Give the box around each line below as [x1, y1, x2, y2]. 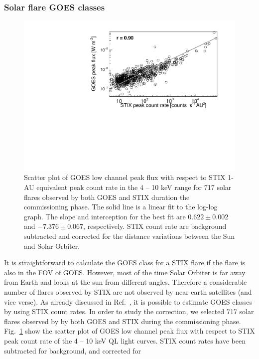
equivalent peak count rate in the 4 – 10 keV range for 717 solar [36, 182, 232, 192]
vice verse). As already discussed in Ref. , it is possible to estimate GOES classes [4, 296, 253, 307]
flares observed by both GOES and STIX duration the [24, 191, 190, 202]
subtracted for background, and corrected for [4, 345, 141, 356]
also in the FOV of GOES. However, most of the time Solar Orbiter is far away [4, 267, 246, 277]
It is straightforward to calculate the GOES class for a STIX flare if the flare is [4, 257, 245, 268]
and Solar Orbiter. [24, 240, 80, 251]
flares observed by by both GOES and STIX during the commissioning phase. [4, 316, 241, 326]
